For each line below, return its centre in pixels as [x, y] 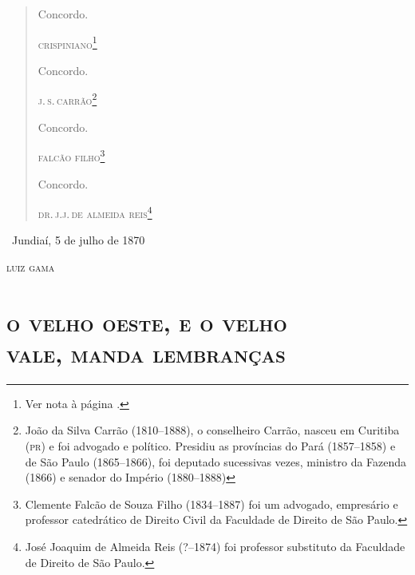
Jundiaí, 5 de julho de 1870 [78, 240]
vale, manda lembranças [146, 353]
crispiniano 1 [67, 42]
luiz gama [31, 266]
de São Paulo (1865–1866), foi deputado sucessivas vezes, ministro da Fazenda [216, 461]
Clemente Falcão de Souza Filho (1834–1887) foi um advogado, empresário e [211, 504]
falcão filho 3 [71, 155]
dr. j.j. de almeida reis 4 [95, 212]
